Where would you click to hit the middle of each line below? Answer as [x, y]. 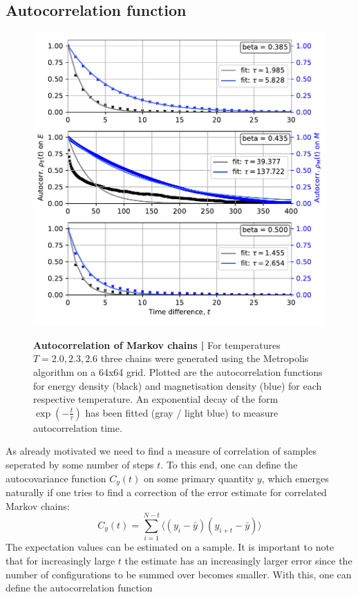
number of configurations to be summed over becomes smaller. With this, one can [179, 574]
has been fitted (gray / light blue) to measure [182, 412]
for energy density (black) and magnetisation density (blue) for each [178, 385]
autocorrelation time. [78, 427]
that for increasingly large [60, 560]
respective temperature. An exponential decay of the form [156, 399]
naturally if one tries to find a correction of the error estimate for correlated [166, 492]
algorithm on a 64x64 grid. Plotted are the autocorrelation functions [178, 371]
